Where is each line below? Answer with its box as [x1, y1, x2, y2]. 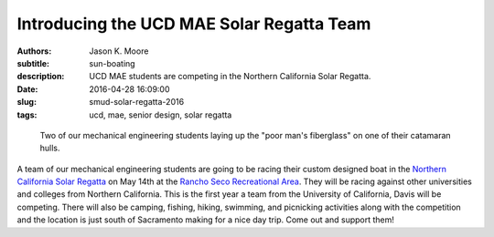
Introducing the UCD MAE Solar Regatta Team [16, 14, 371, 34]
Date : [16, 83, 38, 95]
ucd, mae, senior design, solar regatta [89, 109, 232, 120]
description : [16, 71, 65, 82]
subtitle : [16, 57, 50, 68]
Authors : [16, 46, 52, 57]
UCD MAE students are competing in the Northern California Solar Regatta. [89, 71, 371, 82]
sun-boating [89, 57, 136, 68]
